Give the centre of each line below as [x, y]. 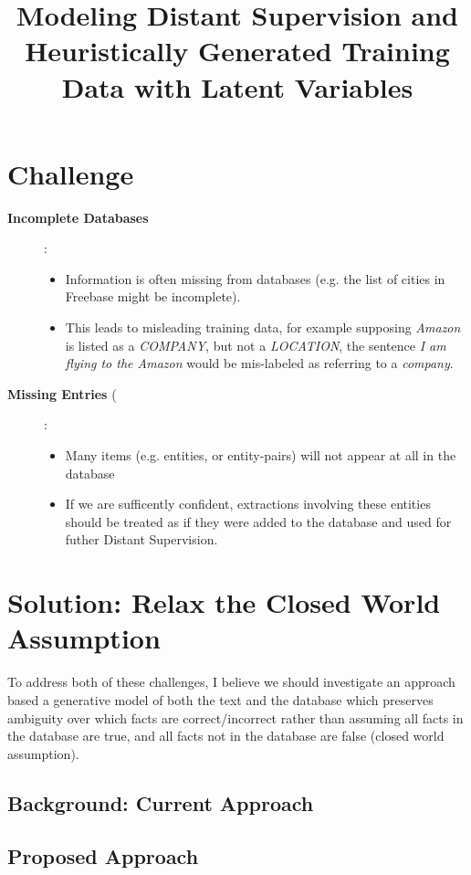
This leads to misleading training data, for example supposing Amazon [263, 327]
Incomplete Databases [78, 217]
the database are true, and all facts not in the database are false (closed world [226, 736]
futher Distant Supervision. [141, 539]
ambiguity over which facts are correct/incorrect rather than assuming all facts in [235, 717]
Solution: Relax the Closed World [224, 602]
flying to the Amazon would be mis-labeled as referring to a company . [259, 363]
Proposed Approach [103, 856]
